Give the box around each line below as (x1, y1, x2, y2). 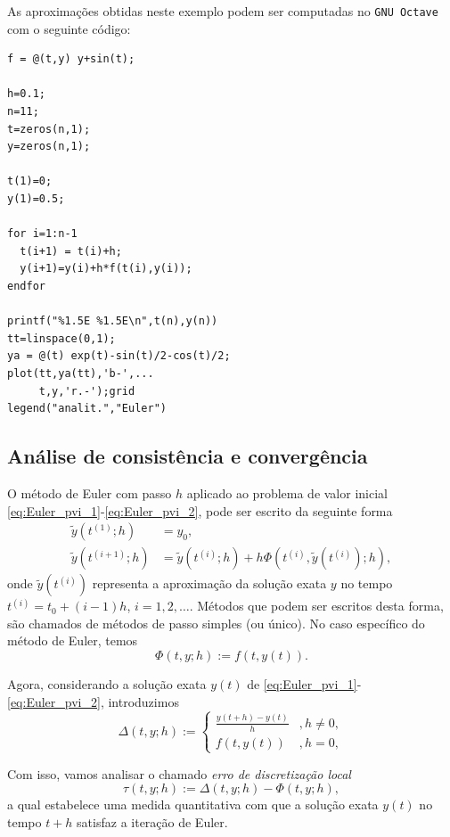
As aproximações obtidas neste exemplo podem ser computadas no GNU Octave (7, 2, 438, 20)
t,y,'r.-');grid (38, 384, 135, 398)
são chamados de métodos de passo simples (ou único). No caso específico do (7, 613, 425, 632)
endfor (7, 279, 45, 292)
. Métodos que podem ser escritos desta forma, (189, 596, 444, 615)
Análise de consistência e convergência (7, 442, 368, 470)
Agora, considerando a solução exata (7, 674, 207, 693)
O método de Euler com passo (7, 483, 172, 502)
